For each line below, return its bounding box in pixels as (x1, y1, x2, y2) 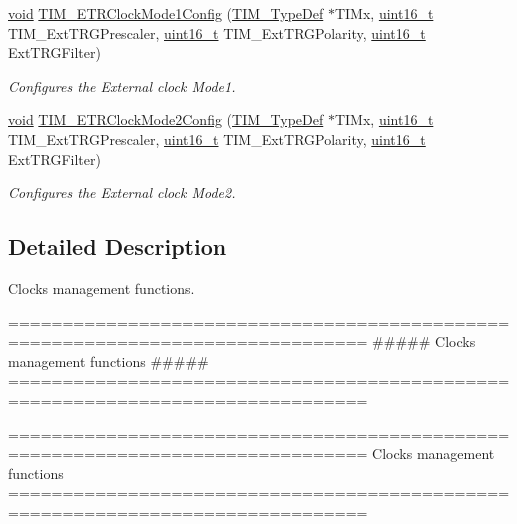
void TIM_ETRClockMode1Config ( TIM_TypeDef (8, 3, 324, 23)
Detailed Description (8, 231, 227, 262)
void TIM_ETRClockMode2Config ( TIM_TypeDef (8, 109, 324, 130)
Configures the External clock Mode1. (8, 75, 236, 96)
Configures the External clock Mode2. (8, 182, 236, 203)
